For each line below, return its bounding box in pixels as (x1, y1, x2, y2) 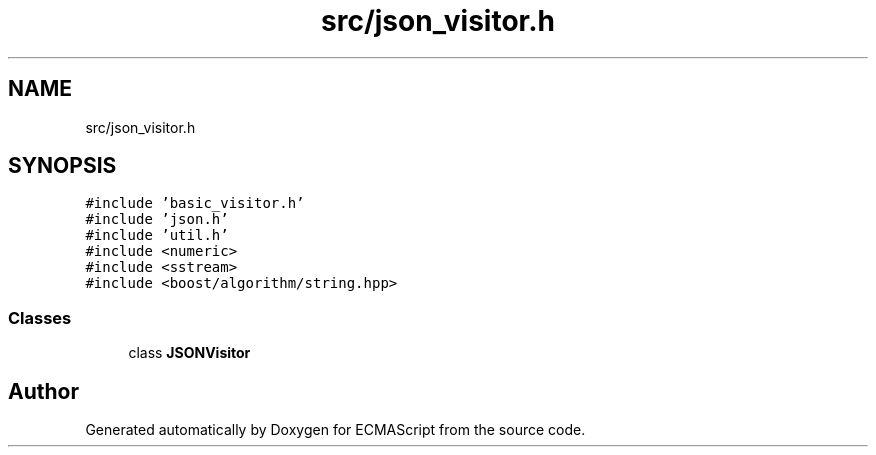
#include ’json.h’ (85, 211, 229, 228)
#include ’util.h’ (85, 227, 229, 244)
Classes (8, 307, 72, 328)
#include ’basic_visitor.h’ (85, 195, 305, 212)
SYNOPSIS (8, 153, 117, 179)
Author (8, 378, 79, 404)
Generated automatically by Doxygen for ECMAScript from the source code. (85, 421, 586, 439)
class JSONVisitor (128, 344, 251, 362)
